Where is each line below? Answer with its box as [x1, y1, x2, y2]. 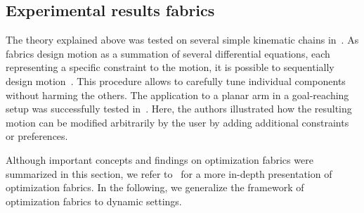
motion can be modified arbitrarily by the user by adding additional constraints [6, 115, 349, 129]
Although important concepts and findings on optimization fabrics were [6, 152, 313, 167]
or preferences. [6, 129, 68, 143]
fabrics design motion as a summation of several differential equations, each [6, 46, 330, 60]
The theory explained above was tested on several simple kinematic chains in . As [6, 32, 359, 47]
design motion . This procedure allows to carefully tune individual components [6, 73, 346, 88]
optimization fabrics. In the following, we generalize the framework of [6, 180, 304, 195]
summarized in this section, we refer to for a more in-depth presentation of [6, 166, 332, 181]
